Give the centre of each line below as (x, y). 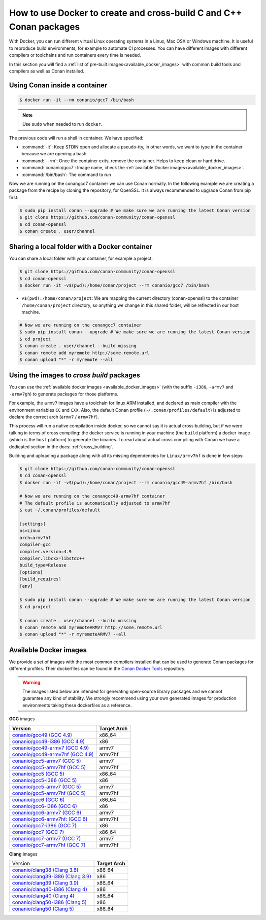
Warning (31, 682)
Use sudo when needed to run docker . (62, 124)
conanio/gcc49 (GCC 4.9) (42, 735)
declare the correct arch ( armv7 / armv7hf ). (54, 417)
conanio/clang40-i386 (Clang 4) (50, 889)
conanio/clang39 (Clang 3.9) (45, 883)
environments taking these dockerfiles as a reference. (77, 705)
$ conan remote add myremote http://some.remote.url (84, 353)
